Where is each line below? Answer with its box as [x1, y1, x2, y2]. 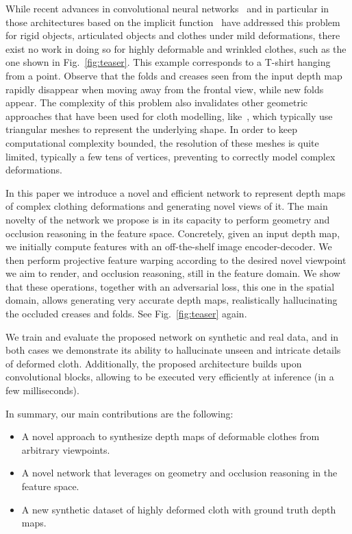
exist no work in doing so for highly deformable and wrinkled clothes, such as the [5, 41, 347, 56]
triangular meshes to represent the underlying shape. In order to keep [5, 122, 298, 136]
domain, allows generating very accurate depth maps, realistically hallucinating [5, 293, 338, 307]
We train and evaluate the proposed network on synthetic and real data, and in [5, 329, 339, 343]
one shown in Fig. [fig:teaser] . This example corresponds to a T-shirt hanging [5, 55, 331, 69]
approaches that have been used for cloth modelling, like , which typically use [5, 108, 333, 123]
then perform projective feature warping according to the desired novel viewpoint [5, 252, 347, 267]
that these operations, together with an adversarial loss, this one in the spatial [5, 279, 335, 293]
